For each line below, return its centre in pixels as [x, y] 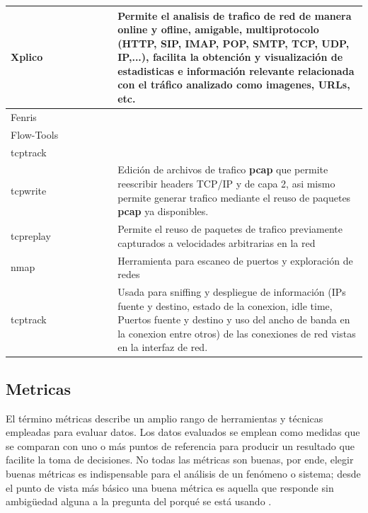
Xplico [27, 57]
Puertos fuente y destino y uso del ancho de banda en [234, 319]
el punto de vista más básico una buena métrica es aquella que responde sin [170, 487]
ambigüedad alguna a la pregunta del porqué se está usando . [139, 501]
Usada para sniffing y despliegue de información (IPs [232, 291]
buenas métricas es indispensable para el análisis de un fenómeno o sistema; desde [183, 473]
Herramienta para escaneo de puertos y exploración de [235, 260]
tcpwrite [29, 190]
